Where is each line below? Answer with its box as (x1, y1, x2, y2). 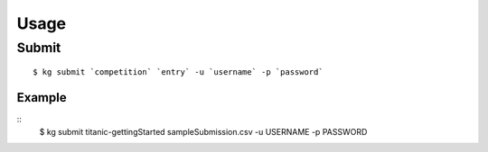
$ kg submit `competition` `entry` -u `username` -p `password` (33, 67, 324, 77)
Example (16, 90, 67, 105)
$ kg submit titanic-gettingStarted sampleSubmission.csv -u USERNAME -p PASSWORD (39, 126, 368, 137)
